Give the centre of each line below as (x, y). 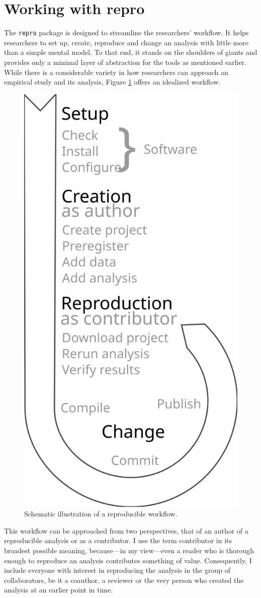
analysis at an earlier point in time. (59, 590)
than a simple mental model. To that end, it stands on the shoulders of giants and (131, 52)
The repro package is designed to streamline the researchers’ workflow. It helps (126, 32)
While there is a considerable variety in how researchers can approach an (116, 72)
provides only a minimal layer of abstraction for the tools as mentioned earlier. (125, 62)
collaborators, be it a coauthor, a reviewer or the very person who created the (124, 580)
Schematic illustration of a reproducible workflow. (101, 514)
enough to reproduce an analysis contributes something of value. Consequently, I (128, 560)
